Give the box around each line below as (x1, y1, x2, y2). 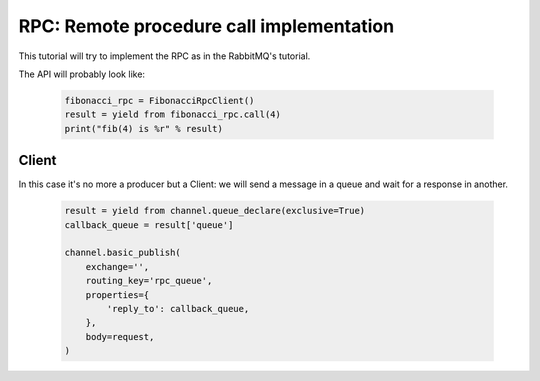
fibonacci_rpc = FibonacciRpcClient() (64, 95, 255, 106)
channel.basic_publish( (64, 247, 182, 259)
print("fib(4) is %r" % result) (64, 123, 224, 134)
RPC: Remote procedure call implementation (18, 15, 395, 37)
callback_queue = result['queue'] (64, 219, 234, 230)
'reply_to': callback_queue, (106, 303, 250, 314)
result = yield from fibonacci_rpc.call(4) (64, 109, 282, 120)
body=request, (85, 331, 155, 342)
